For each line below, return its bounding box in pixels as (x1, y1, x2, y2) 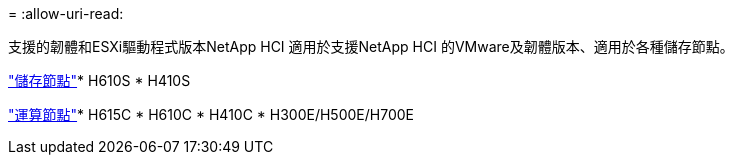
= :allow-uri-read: (8, 5, 124, 22)
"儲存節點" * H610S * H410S (8, 72, 191, 89)
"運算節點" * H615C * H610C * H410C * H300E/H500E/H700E (8, 106, 414, 123)
